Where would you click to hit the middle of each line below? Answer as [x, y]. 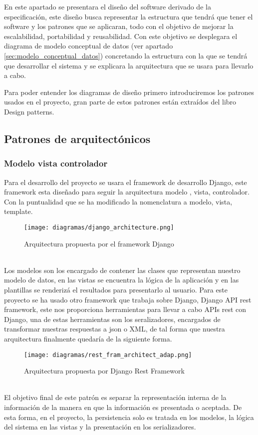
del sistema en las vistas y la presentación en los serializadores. [100, 427]
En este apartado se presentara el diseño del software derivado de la [108, 6]
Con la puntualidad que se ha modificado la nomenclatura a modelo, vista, [118, 201]
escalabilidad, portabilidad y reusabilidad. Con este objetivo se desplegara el [121, 36]
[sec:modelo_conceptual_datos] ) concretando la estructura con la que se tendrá [126, 55]
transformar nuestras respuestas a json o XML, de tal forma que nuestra [115, 329]
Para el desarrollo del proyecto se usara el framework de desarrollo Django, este [126, 182]
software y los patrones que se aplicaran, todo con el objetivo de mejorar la [119, 26]
